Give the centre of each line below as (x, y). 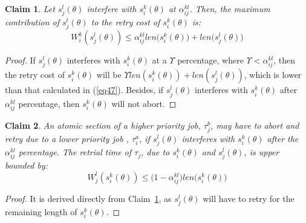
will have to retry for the (249, 198)
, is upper (262, 152)
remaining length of (41, 212)
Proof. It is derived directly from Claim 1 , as (88, 198)
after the (283, 138)
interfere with (112, 8)
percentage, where (210, 60)
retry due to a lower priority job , (67, 138)
